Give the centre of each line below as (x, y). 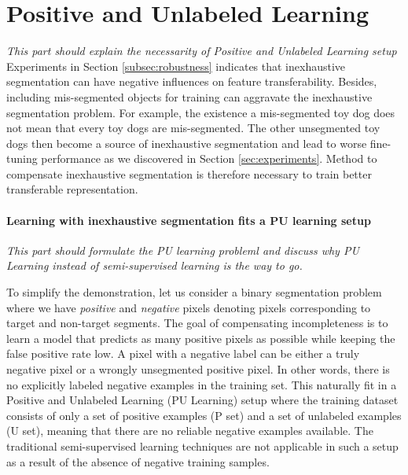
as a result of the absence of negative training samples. (138, 461)
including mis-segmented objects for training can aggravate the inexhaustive (189, 96)
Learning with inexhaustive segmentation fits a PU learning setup (189, 220)
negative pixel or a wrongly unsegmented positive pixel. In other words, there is (198, 369)
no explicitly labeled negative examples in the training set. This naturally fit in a (202, 384)
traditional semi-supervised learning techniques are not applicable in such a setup (202, 446)
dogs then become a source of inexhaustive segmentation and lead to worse (187, 143)
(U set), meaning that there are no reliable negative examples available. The (190, 431)
